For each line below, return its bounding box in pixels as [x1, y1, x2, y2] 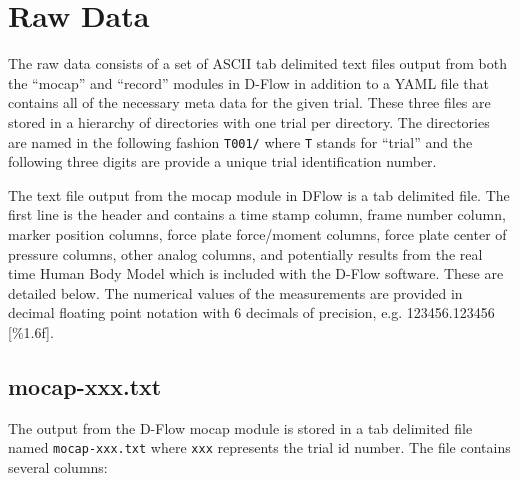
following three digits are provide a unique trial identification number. [8, 151, 437, 172]
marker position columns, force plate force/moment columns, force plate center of [8, 223, 507, 244]
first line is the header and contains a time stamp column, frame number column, [8, 204, 506, 225]
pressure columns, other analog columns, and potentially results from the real [8, 243, 483, 264]
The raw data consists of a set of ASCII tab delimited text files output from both [8, 53, 508, 74]
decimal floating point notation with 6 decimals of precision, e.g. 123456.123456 [8, 302, 495, 323]
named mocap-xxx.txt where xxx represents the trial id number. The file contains [8, 437, 511, 458]
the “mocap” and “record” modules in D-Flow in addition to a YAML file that [8, 72, 490, 93]
